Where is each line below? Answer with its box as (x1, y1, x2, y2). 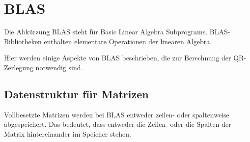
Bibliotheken (4, 36, 42, 46)
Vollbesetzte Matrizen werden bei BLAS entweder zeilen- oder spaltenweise (4, 109, 229, 119)
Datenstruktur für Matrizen (4, 86, 149, 101)
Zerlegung (4, 62, 33, 72)
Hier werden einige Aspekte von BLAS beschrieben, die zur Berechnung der (4, 53, 231, 63)
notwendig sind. (35, 62, 83, 72)
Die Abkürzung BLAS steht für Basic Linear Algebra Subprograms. (4, 27, 208, 37)
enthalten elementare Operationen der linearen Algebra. (44, 36, 212, 46)
